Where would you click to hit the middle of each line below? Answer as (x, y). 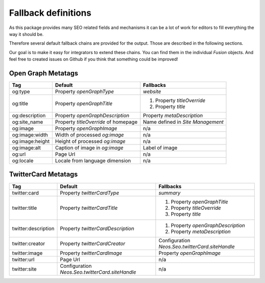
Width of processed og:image (90, 135)
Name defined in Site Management (183, 122)
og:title (20, 104)
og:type (21, 92)
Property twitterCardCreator (92, 243)
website (152, 92)
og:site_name (28, 122)
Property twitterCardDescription (97, 228)
